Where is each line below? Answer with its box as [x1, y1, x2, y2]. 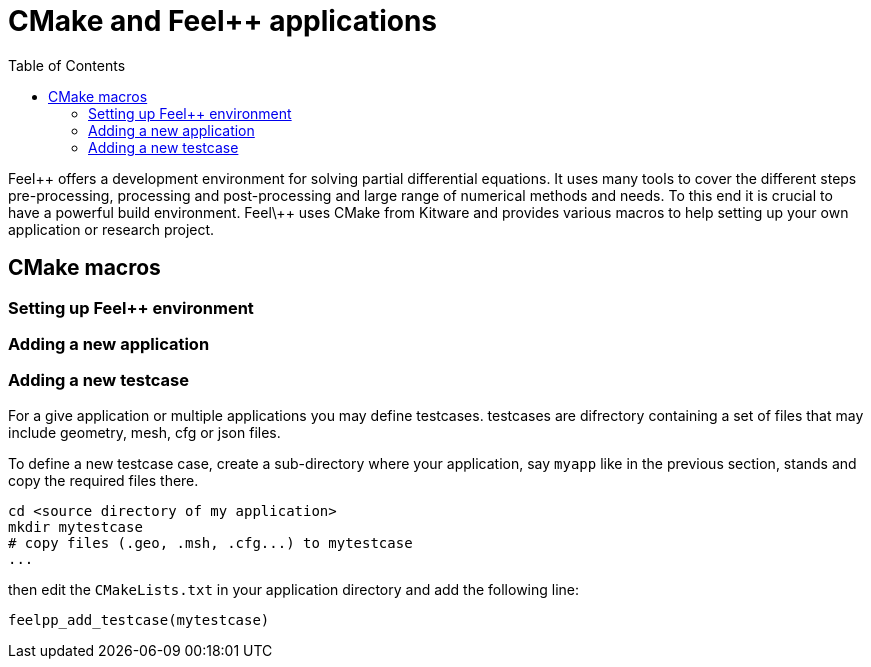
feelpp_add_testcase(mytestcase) [8, 611, 270, 628]
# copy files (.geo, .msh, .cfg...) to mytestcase [8, 534, 413, 551]
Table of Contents [8, 56, 126, 74]
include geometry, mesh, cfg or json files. [8, 423, 281, 441]
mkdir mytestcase [8, 518, 143, 535]
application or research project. [8, 220, 215, 238]
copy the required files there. [8, 471, 199, 489]
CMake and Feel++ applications [8, 4, 438, 38]
